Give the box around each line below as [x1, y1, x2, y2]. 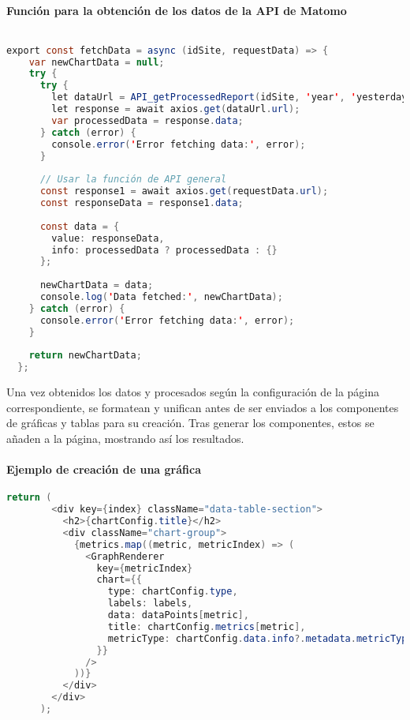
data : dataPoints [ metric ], [107, 609, 249, 621]
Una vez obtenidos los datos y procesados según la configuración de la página [6, 384, 380, 400]
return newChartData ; [28, 350, 142, 362]
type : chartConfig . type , [107, 586, 238, 598]
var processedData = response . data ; [51, 114, 244, 126]
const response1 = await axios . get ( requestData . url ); [39, 186, 329, 197]
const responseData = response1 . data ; [39, 197, 244, 209]
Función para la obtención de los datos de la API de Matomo [6, 2, 347, 18]
